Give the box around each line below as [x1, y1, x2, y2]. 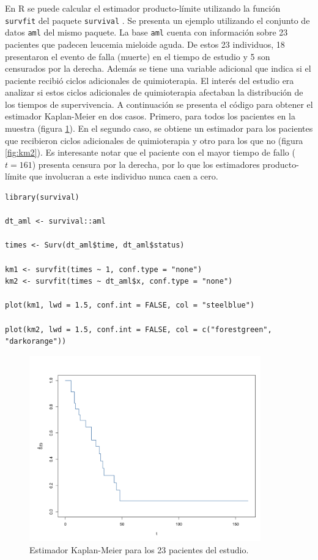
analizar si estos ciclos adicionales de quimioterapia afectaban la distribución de [5, 86, 303, 99]
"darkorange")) [5, 337, 67, 346]
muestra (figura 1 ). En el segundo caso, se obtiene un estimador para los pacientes [5, 122, 313, 135]
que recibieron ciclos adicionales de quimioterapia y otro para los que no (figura [5, 134, 303, 146]
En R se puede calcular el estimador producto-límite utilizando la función [5, 2, 281, 14]
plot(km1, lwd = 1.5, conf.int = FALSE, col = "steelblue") [5, 301, 255, 310]
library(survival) [5, 193, 79, 202]
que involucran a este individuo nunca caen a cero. [29, 170, 218, 183]
